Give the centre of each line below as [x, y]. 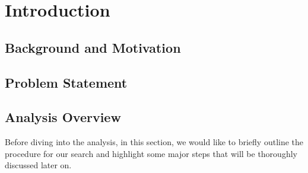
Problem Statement [66, 82]
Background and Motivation [93, 47]
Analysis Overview [63, 117]
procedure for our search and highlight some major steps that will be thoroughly [151, 153]
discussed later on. [38, 165]
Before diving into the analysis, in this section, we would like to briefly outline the [154, 142]
